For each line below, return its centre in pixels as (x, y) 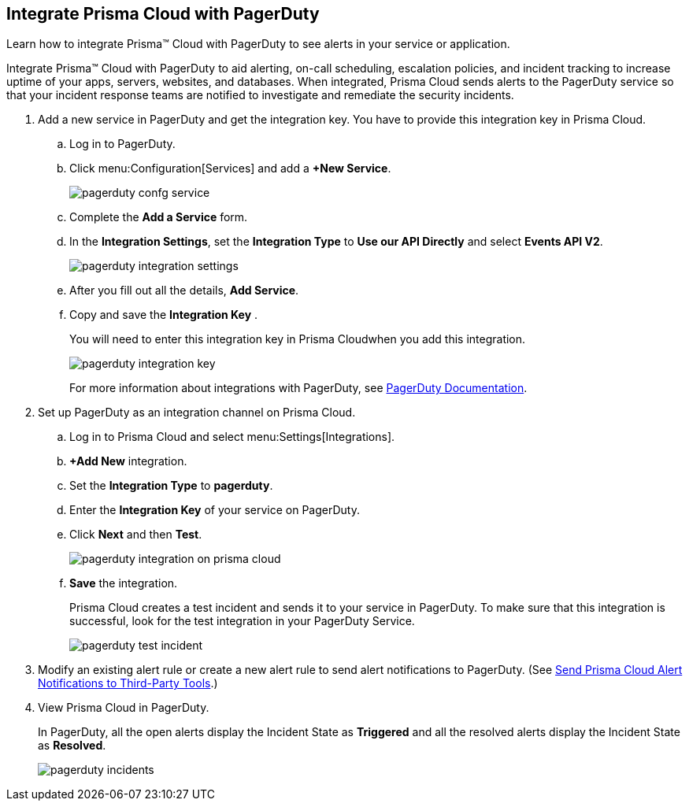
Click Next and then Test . (136, 535)
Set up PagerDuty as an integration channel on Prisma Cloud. (197, 413)
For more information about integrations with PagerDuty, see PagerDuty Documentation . (298, 388)
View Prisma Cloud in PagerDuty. (124, 708)
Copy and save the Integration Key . (164, 315)
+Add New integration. (128, 461)
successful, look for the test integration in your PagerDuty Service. (242, 621)
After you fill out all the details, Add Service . (184, 291)
